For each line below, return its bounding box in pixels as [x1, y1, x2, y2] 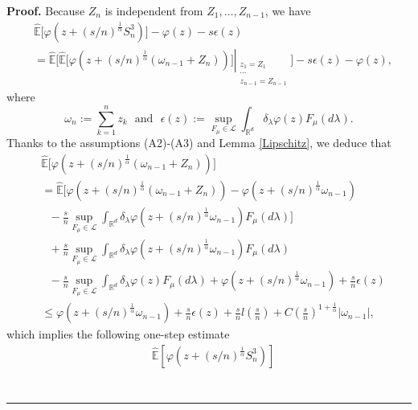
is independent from [104, 2, 203, 18]
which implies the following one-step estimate [6, 326, 230, 342]
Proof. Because [6, 2, 85, 18]
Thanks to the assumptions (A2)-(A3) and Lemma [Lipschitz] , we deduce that [6, 134, 391, 151]
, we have [264, 2, 311, 18]
